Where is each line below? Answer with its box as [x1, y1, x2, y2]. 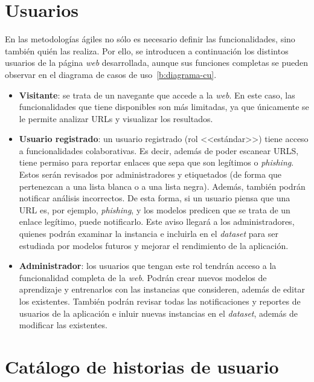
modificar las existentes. [19, 319, 107, 331]
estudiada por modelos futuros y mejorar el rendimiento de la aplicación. [19, 239, 289, 251]
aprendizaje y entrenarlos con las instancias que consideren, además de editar [19, 283, 305, 296]
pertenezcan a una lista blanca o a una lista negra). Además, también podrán [19, 180, 306, 192]
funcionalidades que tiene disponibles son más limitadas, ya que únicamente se [19, 100, 309, 113]
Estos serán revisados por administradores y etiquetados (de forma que [19, 168, 282, 181]
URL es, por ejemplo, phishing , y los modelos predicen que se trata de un [19, 203, 290, 216]
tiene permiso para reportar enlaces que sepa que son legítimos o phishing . [19, 156, 294, 169]
